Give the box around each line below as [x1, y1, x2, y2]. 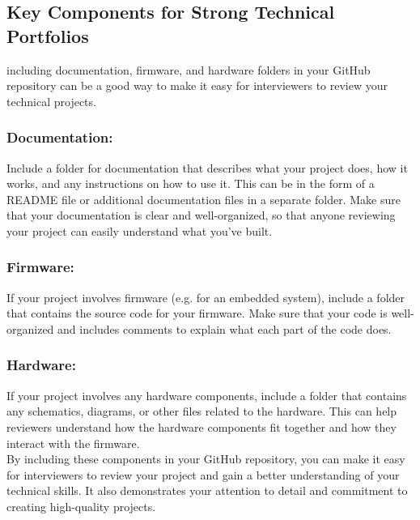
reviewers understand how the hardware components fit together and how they [6, 418, 397, 435]
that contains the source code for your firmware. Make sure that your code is [6, 305, 388, 322]
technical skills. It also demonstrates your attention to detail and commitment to [6, 482, 408, 499]
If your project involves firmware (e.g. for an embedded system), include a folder [6, 288, 405, 305]
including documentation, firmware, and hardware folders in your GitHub [6, 61, 371, 78]
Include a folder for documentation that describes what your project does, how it [6, 159, 408, 176]
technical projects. [6, 92, 96, 109]
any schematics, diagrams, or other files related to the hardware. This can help [6, 403, 397, 420]
